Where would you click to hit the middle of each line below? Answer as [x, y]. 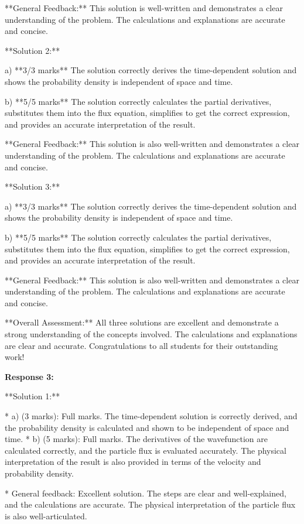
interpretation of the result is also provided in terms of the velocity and [133, 462]
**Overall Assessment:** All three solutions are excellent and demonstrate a [142, 322]
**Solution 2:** [33, 50]
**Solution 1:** [33, 396]
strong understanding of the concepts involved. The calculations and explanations [151, 334]
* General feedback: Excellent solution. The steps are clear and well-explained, [146, 493]
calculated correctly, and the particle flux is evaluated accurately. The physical [146, 450]
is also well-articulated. [46, 516]
